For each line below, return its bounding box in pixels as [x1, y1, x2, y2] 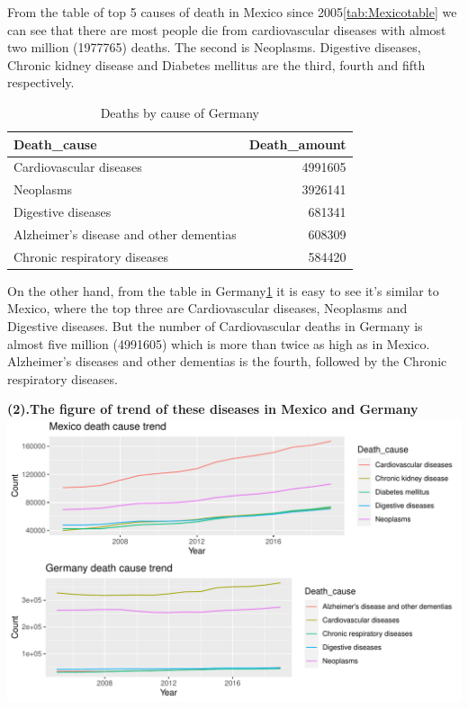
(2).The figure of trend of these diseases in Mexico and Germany [7, 399, 418, 418]
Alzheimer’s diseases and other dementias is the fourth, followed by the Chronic [7, 352, 447, 371]
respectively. [7, 73, 75, 92]
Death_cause [13, 134, 97, 153]
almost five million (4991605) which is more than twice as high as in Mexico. [7, 334, 430, 353]
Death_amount [248, 134, 346, 153]
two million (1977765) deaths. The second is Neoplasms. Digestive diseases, [7, 38, 421, 57]
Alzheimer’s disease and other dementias [13, 224, 237, 243]
